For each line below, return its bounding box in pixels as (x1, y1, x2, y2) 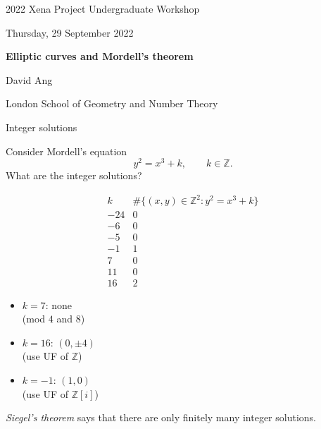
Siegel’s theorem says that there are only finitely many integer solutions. (6, 410, 316, 425)
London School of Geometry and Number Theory (6, 96, 218, 111)
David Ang (6, 72, 53, 87)
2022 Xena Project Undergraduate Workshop (6, 1, 200, 16)
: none (45, 297, 73, 312)
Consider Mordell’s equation (6, 143, 127, 158)
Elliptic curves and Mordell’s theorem (6, 49, 194, 64)
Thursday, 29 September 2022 (6, 25, 134, 40)
